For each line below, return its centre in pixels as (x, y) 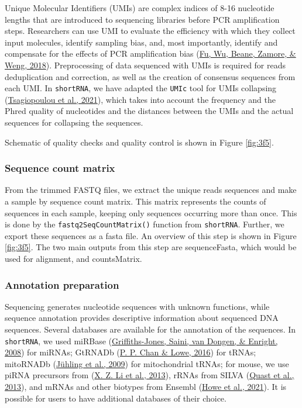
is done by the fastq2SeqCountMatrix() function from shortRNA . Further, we (145, 224)
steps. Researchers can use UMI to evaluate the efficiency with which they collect (150, 31)
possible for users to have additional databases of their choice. (116, 398)
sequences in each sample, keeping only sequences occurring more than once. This (151, 212)
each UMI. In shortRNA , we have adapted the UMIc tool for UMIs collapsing (141, 88)
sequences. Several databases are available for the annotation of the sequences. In (150, 329)
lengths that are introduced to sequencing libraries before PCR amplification (142, 19)
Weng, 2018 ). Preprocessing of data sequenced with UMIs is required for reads (145, 65)
